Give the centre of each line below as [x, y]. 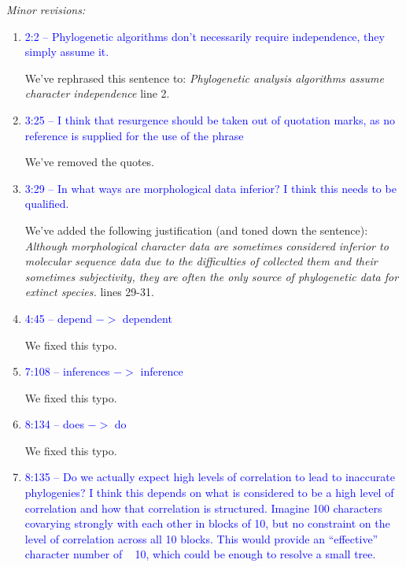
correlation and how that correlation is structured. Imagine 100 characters [203, 508]
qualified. [47, 204]
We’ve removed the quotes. [90, 162]
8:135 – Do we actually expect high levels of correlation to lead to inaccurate [210, 477]
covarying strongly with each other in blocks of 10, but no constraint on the [207, 523]
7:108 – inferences [67, 371]
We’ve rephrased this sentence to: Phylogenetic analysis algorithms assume [204, 78]
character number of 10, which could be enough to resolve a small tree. [200, 554]
